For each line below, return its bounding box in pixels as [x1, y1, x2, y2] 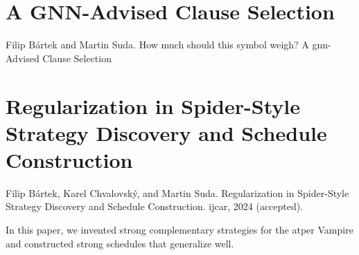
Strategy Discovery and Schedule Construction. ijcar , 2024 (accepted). [6, 199, 304, 214]
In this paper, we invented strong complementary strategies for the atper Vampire [6, 223, 353, 236]
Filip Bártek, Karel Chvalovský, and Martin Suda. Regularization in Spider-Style [6, 185, 349, 200]
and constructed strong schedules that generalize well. [6, 236, 234, 250]
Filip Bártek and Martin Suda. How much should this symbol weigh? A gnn [6, 37, 329, 52]
